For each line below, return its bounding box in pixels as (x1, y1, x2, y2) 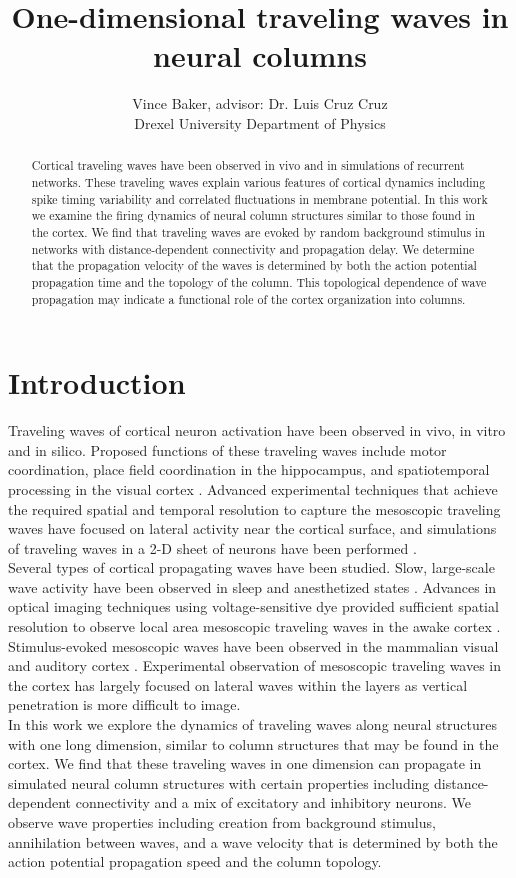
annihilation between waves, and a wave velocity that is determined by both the (8, 831, 498, 852)
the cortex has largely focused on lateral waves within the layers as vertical (8, 674, 468, 695)
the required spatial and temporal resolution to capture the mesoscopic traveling (8, 498, 501, 519)
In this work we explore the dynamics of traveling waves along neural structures (8, 714, 498, 735)
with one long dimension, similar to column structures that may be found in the (8, 733, 499, 754)
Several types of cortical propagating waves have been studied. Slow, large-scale (8, 557, 495, 578)
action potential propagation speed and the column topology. (8, 851, 382, 872)
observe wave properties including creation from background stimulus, (8, 812, 436, 833)
